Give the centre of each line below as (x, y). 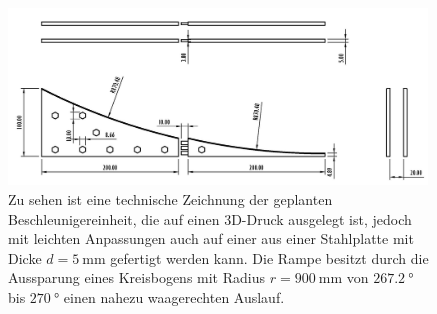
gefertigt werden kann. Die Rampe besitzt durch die (269, 257)
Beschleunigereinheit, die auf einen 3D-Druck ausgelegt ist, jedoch (210, 218)
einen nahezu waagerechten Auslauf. (174, 297)
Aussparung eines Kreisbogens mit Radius (137, 277)
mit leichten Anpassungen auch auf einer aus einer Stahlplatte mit (211, 238)
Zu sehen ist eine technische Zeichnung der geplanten (170, 199)
